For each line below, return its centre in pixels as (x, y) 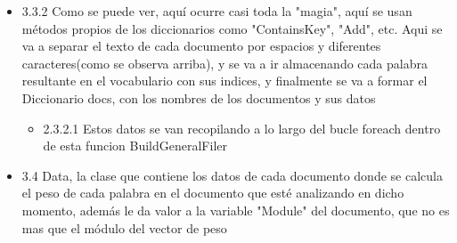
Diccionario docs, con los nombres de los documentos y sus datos (199, 97)
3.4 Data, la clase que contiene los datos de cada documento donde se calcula (232, 175)
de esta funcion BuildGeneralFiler (135, 146)
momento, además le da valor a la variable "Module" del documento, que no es (236, 210)
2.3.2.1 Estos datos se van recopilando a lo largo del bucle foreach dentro (242, 128)
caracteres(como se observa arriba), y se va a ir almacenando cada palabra (224, 63)
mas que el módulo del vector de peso (124, 227)
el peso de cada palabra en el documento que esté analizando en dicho (213, 193)
